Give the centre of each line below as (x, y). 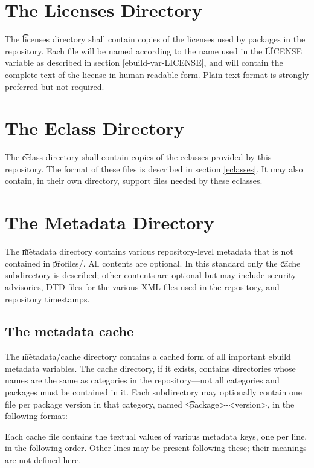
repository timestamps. (47, 298)
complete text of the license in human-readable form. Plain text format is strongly (157, 74)
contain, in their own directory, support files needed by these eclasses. (134, 180)
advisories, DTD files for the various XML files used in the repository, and (142, 286)
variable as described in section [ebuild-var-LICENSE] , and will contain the (144, 63)
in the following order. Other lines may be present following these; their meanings (156, 448)
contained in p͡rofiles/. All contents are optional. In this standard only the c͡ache (153, 263)
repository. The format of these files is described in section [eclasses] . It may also (154, 168)
